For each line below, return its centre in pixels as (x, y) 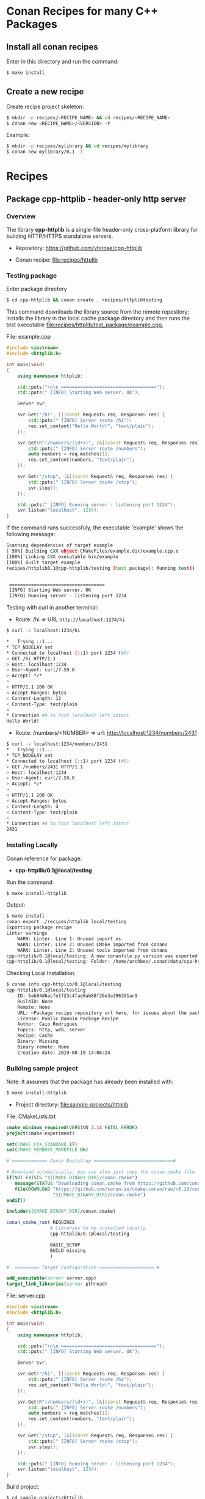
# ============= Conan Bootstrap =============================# (91, 1161)
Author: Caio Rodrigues (48, 1024)
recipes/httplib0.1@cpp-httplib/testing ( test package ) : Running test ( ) (101, 568)
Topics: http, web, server (52, 1030)
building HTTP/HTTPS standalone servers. (60, 236)
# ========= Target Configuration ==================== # (83, 1267)
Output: (16, 905)
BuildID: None (35, 1001)
